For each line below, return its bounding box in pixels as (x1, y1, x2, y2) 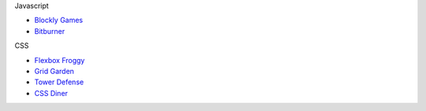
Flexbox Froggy (34, 55, 85, 65)
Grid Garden (34, 66, 75, 76)
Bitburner (34, 26, 65, 35)
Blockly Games (34, 16, 84, 25)
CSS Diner (34, 88, 69, 98)
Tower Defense (34, 77, 84, 87)
